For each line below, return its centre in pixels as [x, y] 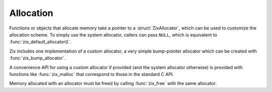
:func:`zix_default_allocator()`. [40, 42]
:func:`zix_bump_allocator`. [37, 58]
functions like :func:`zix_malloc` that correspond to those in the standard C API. [91, 74]
